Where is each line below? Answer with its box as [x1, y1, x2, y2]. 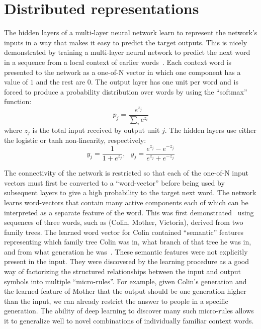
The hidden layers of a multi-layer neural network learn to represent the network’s [4, 27, 257, 38]
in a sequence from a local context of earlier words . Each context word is [4, 56, 232, 67]
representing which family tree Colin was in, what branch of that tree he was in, [4, 236, 251, 247]
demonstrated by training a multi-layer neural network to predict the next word [4, 47, 250, 57]
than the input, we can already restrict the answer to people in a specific [4, 295, 228, 306]
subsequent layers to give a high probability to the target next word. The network [4, 187, 256, 198]
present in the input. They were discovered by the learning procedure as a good [4, 256, 249, 267]
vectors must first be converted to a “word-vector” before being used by [4, 177, 225, 188]
